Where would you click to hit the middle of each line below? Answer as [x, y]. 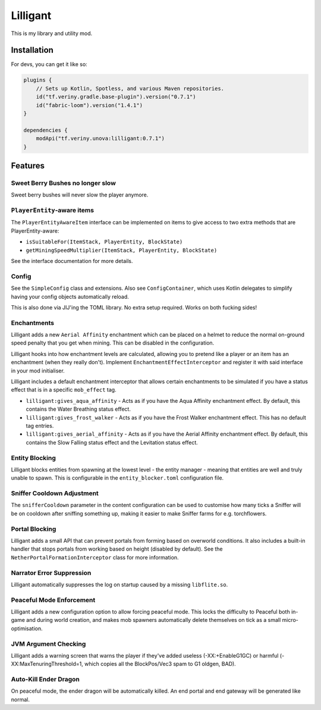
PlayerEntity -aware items [53, 210]
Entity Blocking [33, 458]
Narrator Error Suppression [51, 573]
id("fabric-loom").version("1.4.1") [89, 105]
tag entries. [40, 426]
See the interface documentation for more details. [72, 261]
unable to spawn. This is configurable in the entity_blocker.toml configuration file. [117, 478]
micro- [290, 620]
